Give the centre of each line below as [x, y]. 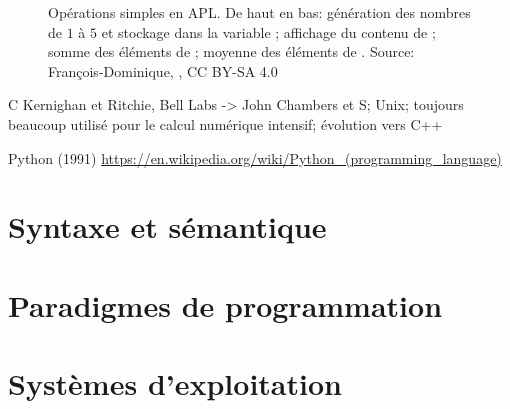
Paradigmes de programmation [225, 304]
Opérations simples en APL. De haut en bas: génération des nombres [259, 12]
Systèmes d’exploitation [175, 383]
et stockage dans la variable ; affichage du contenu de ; [268, 31]
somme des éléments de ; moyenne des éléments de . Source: [231, 51]
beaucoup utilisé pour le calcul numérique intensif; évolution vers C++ [225, 123]
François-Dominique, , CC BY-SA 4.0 [163, 70]
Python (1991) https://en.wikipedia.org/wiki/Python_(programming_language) [255, 157]
